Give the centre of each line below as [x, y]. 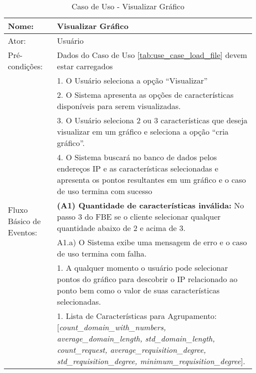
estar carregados [85, 66]
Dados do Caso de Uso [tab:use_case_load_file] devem [152, 55]
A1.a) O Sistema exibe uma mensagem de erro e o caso [152, 242]
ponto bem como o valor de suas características [138, 290]
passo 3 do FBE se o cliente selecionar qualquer [139, 216]
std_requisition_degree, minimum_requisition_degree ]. [151, 361]
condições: [25, 66]
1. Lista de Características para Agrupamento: [137, 316]
